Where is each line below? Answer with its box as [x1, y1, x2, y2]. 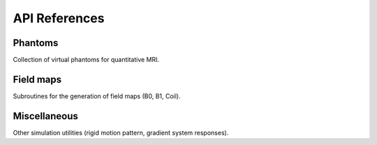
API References [13, 10, 105, 26]
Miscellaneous [13, 110, 78, 122]
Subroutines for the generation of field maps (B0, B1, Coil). [13, 91, 181, 100]
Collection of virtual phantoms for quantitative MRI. [13, 56, 160, 64]
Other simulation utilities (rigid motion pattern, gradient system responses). [13, 128, 229, 137]
